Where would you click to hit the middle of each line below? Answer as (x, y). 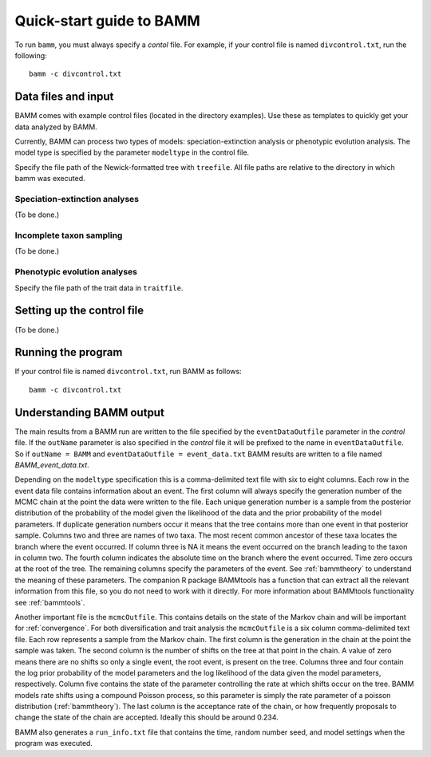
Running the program (69, 352)
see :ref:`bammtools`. (50, 602)
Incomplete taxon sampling (69, 235)
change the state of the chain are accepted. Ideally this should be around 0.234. (146, 717)
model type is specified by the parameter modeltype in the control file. (132, 152)
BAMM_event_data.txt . (52, 465)
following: (31, 55)
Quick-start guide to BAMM (108, 21)
